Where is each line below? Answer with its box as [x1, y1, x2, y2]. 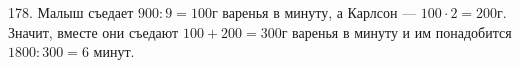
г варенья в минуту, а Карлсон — [211, 2, 417, 22]
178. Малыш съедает [8, 2, 134, 22]
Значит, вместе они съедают [8, 21, 179, 42]
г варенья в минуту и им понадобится [281, 21, 512, 42]
